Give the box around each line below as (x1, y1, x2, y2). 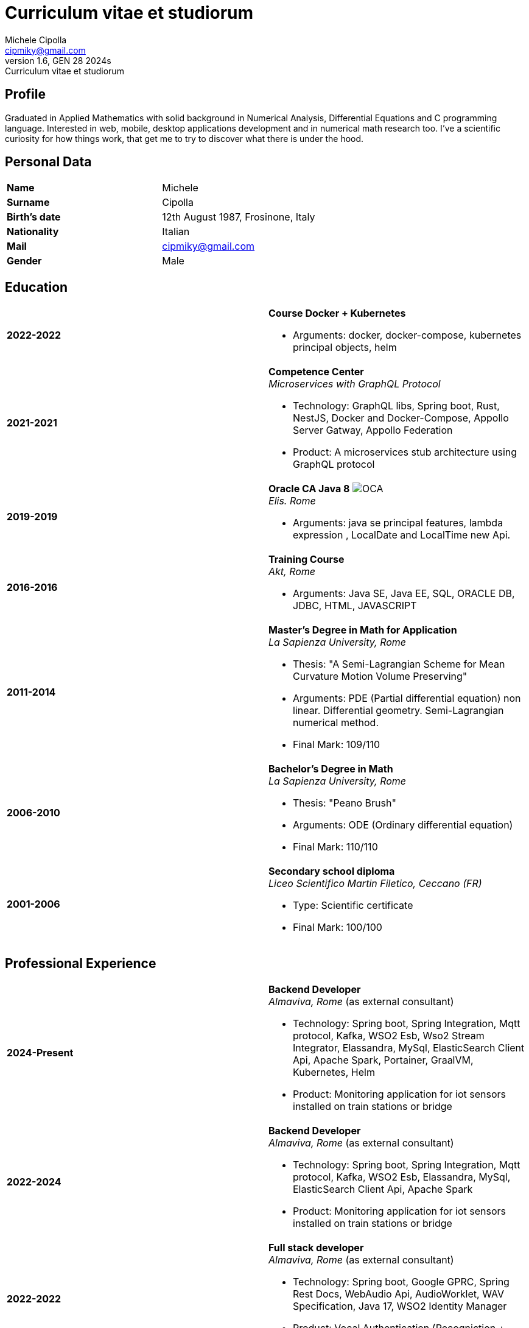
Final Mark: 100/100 (293, 921, 382, 934)
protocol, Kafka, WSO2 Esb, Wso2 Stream (293, 1030, 485, 1042)
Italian (162, 225, 190, 238)
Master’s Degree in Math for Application (268, 624, 457, 637)
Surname (7, 196, 50, 209)
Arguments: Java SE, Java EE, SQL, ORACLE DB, (293, 587, 515, 600)
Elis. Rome (268, 495, 316, 507)
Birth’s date (7, 211, 61, 224)
